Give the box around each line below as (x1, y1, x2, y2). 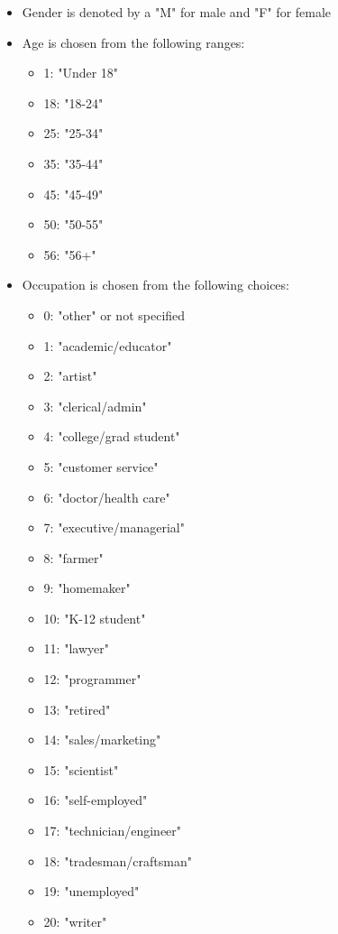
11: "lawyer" (43, 639, 109, 658)
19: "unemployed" (43, 882, 140, 901)
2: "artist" (43, 366, 97, 385)
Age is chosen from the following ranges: (22, 32, 245, 51)
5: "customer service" (43, 457, 159, 476)
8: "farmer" (43, 548, 104, 567)
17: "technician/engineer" (43, 821, 182, 840)
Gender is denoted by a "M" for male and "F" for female (22, 3, 332, 21)
